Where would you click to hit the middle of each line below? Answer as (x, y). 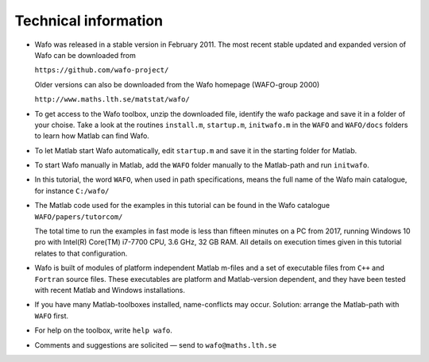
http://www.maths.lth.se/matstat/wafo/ (112, 100)
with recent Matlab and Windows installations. (110, 290)
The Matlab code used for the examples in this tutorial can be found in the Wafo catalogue (182, 206)
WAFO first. (52, 316)
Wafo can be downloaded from (85, 55)
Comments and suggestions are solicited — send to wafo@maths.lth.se (156, 345)
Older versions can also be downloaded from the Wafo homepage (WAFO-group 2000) (177, 84)
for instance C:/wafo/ (72, 191)
